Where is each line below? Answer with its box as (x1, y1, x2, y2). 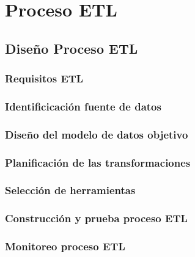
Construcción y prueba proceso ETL (5, 211, 188, 226)
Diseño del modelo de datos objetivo (5, 126, 188, 142)
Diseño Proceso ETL (5, 38, 138, 57)
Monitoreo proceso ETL (5, 239, 125, 254)
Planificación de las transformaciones (5, 154, 191, 170)
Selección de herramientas (5, 183, 136, 198)
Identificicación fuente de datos (5, 98, 161, 114)
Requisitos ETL (5, 71, 84, 86)
